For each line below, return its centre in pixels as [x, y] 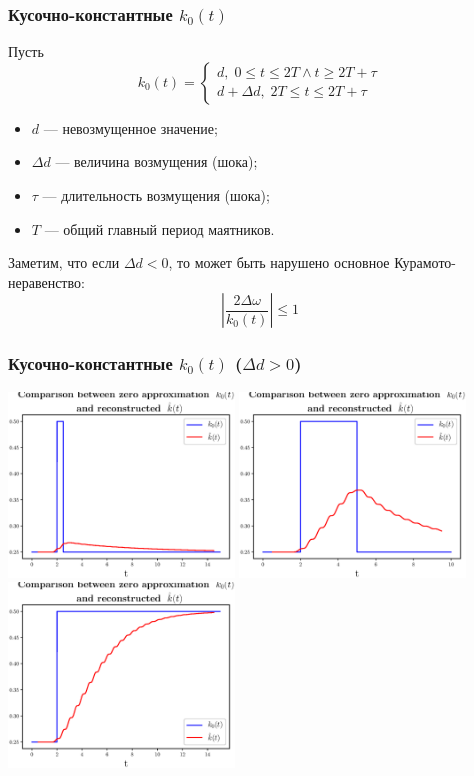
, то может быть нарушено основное [279, 262]
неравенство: [46, 281]
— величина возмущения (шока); [156, 161]
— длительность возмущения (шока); [156, 195]
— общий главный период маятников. [159, 228]
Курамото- [425, 262]
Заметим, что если [64, 262]
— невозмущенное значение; [130, 127]
